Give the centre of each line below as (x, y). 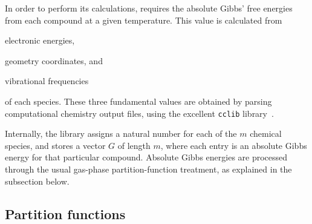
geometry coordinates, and (54, 60)
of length (134, 145)
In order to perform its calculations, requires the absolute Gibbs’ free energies (149, 8)
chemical (266, 133)
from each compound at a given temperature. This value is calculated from (144, 20)
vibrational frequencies (47, 81)
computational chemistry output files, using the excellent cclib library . (139, 113)
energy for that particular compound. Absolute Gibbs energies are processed (146, 157)
